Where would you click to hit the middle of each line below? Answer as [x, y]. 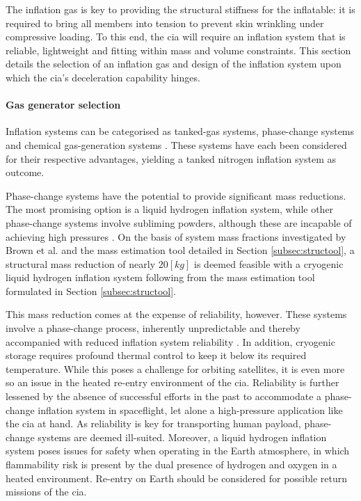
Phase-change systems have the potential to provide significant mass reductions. [176, 195]
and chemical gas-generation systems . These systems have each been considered [176, 144]
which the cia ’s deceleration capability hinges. [103, 77]
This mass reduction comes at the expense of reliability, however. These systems [176, 314]
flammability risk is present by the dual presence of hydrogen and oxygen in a [171, 464]
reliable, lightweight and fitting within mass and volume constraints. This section [178, 50]
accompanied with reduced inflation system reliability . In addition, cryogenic [170, 341]
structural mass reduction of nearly [81, 263]
